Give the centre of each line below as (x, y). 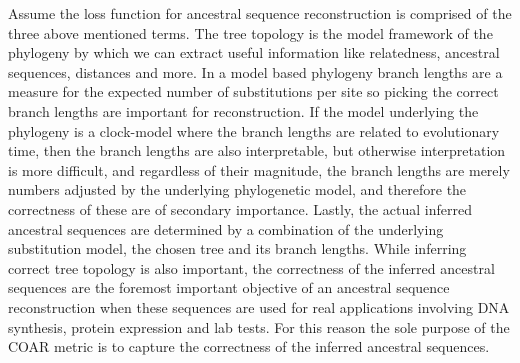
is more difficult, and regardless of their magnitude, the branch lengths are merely (259, 169)
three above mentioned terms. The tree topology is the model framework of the (250, 32)
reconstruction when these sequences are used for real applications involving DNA (259, 306)
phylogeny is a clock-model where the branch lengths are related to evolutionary (254, 130)
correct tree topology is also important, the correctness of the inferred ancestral (251, 267)
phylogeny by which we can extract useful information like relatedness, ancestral (254, 52)
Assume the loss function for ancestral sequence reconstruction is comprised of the (260, 13)
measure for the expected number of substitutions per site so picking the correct (253, 91)
